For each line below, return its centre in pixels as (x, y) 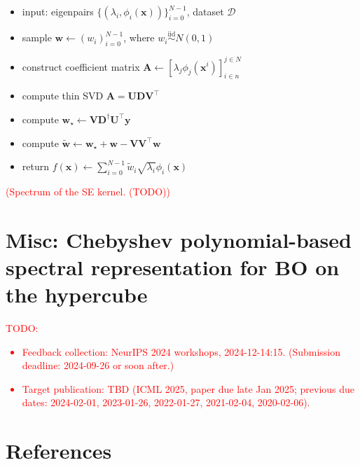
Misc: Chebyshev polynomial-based (179, 239)
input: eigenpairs (58, 11)
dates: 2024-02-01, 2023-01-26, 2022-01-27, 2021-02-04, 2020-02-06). (166, 402)
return (36, 166)
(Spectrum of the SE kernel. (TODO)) (88, 191)
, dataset (205, 11)
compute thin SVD (63, 96)
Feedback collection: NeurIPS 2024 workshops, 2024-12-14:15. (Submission (181, 351)
